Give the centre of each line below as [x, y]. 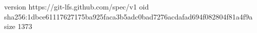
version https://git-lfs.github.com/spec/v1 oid [77, 6]
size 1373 [18, 26]
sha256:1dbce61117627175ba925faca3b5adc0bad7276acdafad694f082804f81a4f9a [128, 16]
